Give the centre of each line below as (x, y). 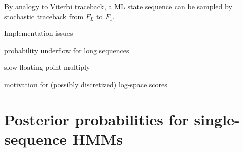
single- (217, 119)
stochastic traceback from (44, 16)
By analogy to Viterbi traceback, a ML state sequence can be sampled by (118, 6)
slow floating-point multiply (47, 67)
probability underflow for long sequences (67, 50)
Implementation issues (39, 33)
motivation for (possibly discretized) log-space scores (86, 84)
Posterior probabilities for (96, 119)
